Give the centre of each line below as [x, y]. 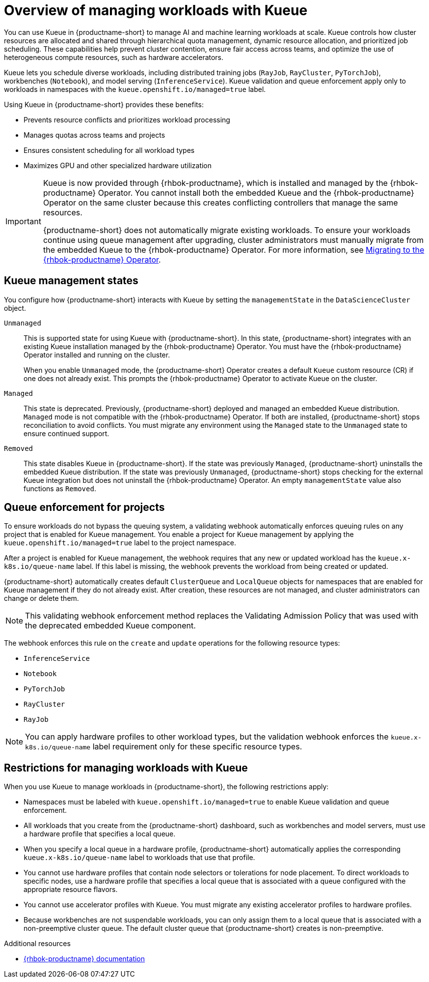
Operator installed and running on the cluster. [97, 355]
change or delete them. [41, 598]
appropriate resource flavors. [71, 890]
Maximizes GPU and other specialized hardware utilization [118, 165]
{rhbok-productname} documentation [84, 959]
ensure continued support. [67, 433]
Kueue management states [71, 281]
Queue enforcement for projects [84, 507]
